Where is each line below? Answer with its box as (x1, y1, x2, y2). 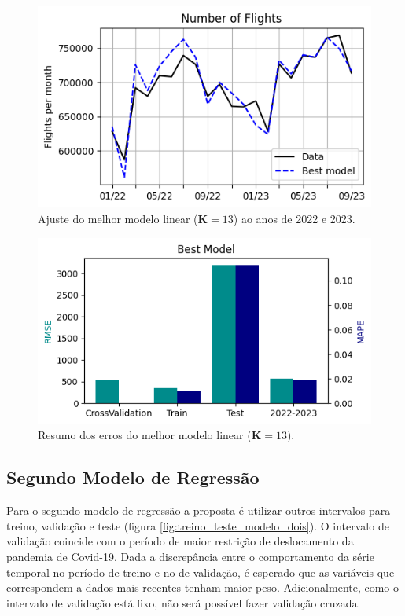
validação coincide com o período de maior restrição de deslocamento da (6, 533, 354, 549)
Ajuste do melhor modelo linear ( (38, 211, 198, 227)
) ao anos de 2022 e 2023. (233, 211, 355, 227)
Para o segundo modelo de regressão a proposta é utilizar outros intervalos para (6, 502, 391, 519)
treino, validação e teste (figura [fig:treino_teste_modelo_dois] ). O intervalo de (6, 517, 389, 533)
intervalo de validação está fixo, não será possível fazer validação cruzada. (6, 594, 361, 610)
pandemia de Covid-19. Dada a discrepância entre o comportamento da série (6, 548, 374, 564)
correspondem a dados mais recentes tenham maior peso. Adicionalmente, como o (6, 579, 399, 596)
